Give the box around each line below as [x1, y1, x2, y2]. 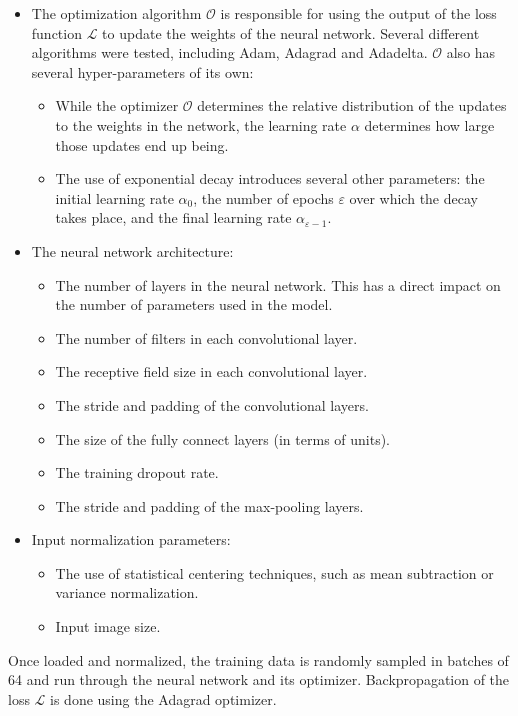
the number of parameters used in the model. [55, 294, 333, 315]
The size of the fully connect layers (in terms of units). [55, 428, 391, 449]
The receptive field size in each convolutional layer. [55, 361, 368, 382]
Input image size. [55, 616, 161, 637]
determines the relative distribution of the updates [197, 95, 507, 116]
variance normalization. [55, 582, 199, 603]
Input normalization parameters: [31, 529, 231, 550]
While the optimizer [55, 95, 179, 116]
